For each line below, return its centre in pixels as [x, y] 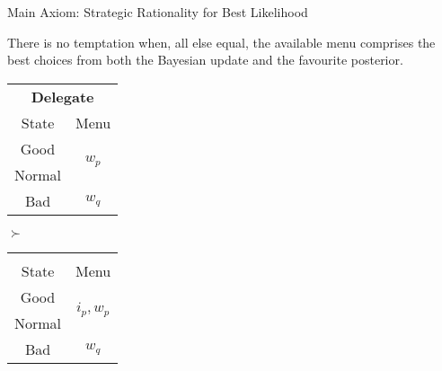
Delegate [62, 96]
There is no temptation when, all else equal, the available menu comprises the [221, 42]
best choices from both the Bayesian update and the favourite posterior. [205, 60]
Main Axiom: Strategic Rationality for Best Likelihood [158, 12]
